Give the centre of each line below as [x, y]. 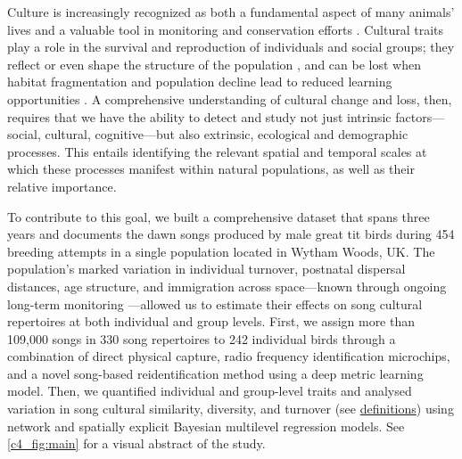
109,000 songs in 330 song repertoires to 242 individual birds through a [202, 338]
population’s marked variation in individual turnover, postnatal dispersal [206, 269]
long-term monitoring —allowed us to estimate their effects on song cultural [215, 303]
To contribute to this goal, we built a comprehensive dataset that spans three [219, 216]
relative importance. [62, 186]
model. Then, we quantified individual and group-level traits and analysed [210, 391]
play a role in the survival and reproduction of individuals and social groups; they [231, 47]
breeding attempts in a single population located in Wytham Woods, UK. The [221, 251]
